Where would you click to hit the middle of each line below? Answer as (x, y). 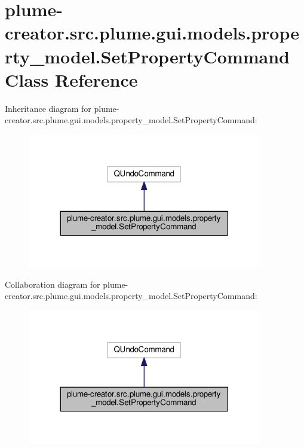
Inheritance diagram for (48, 108)
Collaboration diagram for (53, 284)
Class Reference (71, 79)
